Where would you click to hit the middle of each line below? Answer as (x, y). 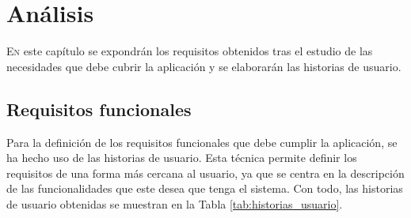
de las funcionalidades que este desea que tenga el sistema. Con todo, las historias (205, 188)
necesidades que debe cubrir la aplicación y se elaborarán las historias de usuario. (204, 66)
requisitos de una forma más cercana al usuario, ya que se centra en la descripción (205, 173)
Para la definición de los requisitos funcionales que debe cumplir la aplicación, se (202, 142)
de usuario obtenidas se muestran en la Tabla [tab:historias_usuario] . (175, 203)
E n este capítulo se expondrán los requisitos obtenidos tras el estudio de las (190, 51)
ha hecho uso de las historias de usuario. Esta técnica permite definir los (182, 158)
